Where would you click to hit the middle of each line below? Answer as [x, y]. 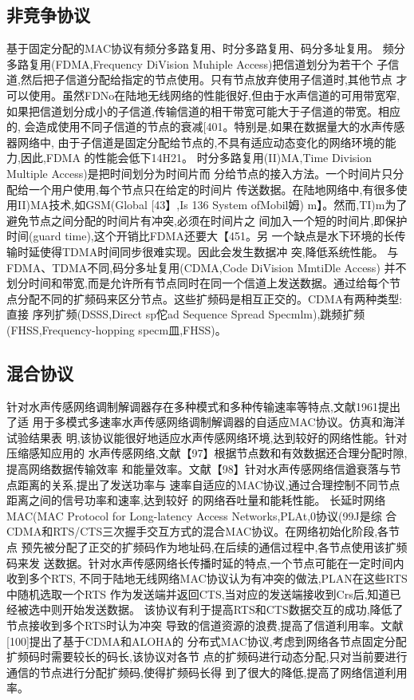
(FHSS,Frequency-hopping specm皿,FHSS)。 [116, 329]
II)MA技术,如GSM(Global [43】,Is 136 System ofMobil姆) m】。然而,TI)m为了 [212, 205]
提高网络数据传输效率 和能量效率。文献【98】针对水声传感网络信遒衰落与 [198, 469]
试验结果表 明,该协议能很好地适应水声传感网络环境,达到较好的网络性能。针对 [207, 437]
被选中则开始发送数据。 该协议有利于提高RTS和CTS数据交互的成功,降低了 [210, 609]
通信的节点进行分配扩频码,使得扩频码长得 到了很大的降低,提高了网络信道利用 [207, 672]
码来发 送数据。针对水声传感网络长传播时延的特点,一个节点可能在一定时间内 [205, 562]
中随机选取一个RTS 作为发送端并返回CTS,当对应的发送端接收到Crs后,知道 [198, 593]
